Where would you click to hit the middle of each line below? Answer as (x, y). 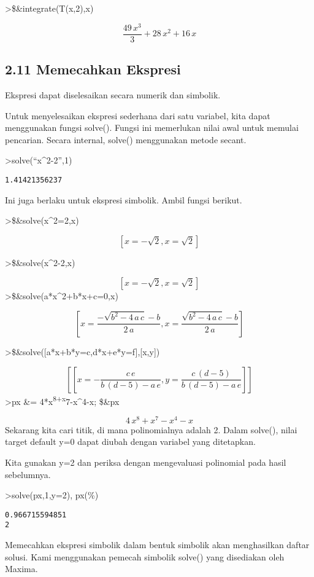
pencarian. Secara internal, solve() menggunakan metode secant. (126, 139)
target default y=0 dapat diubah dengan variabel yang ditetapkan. (130, 442)
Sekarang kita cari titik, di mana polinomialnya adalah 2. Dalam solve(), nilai (151, 429)
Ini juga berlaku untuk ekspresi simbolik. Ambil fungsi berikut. (124, 199)
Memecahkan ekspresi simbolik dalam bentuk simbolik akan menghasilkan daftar (157, 545)
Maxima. (21, 569)
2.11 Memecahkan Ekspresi (93, 69)
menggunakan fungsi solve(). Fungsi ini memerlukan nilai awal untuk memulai (152, 128)
